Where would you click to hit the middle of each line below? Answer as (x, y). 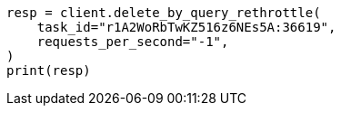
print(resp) (49, 71)
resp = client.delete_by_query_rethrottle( (164, 13)
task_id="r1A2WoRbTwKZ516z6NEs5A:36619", (186, 27)
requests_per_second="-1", (133, 42)
